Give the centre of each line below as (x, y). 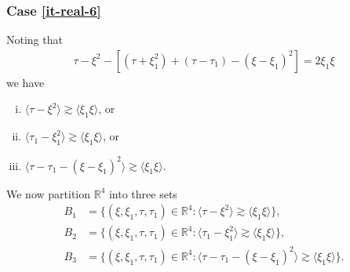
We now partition (49, 193)
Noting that (35, 40)
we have (26, 82)
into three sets (143, 193)
